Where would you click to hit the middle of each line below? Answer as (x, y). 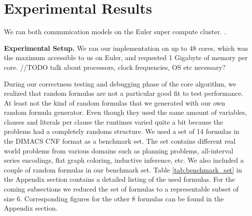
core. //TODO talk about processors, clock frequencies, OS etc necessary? (115, 67)
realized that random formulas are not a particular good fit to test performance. (124, 93)
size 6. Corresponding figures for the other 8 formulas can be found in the (114, 198)
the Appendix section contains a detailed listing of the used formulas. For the (119, 179)
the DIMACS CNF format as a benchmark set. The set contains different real (120, 141)
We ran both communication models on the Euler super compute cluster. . (115, 32)
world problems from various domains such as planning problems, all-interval (119, 150)
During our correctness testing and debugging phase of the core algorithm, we (120, 83)
